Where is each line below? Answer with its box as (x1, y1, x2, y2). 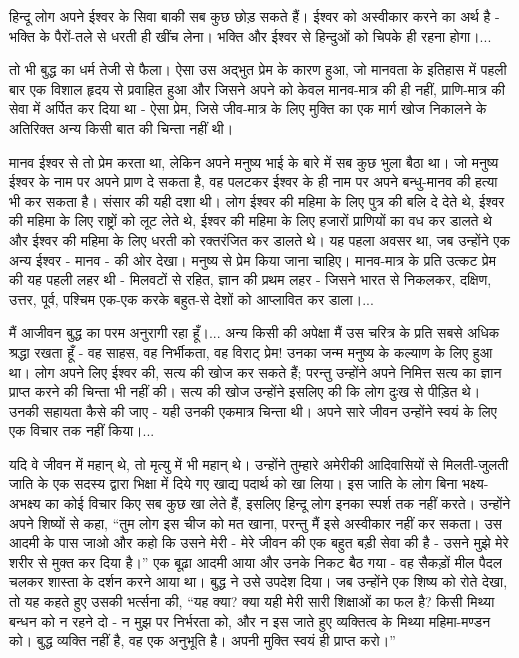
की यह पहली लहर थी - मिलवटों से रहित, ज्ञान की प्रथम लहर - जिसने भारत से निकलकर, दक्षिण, (9, 269, 492, 290)
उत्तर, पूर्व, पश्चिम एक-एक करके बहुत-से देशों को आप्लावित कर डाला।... (9, 288, 374, 309)
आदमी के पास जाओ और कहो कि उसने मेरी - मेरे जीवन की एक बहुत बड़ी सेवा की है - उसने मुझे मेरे (9, 532, 509, 553)
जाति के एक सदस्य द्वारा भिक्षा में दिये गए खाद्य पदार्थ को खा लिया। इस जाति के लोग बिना (9, 473, 458, 494)
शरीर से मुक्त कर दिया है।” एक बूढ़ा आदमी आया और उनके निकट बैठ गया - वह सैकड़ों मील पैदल (9, 551, 502, 572)
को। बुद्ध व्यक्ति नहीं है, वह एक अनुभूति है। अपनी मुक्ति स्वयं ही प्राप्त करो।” (9, 630, 396, 651)
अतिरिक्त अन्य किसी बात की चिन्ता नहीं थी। (9, 117, 234, 138)
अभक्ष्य (9, 493, 41, 514)
